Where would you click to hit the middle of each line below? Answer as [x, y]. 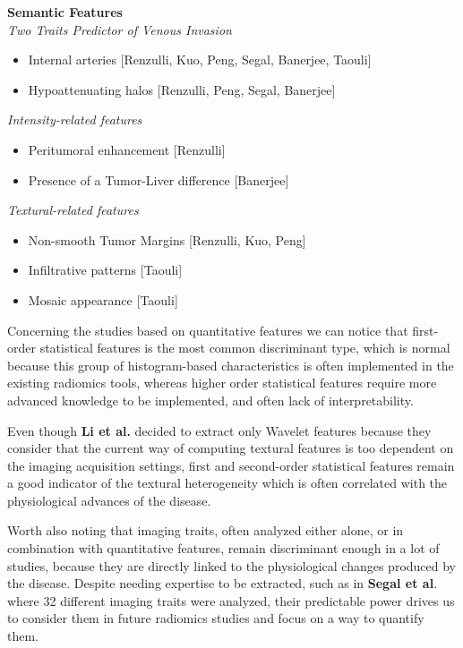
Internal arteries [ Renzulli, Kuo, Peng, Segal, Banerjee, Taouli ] [200, 60]
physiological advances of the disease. [109, 500]
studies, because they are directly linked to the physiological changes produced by [232, 565]
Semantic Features [65, 12]
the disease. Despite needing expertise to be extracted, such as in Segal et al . [223, 583]
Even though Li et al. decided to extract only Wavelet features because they [219, 430]
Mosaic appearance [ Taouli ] [103, 299]
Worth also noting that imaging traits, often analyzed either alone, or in [206, 530]
